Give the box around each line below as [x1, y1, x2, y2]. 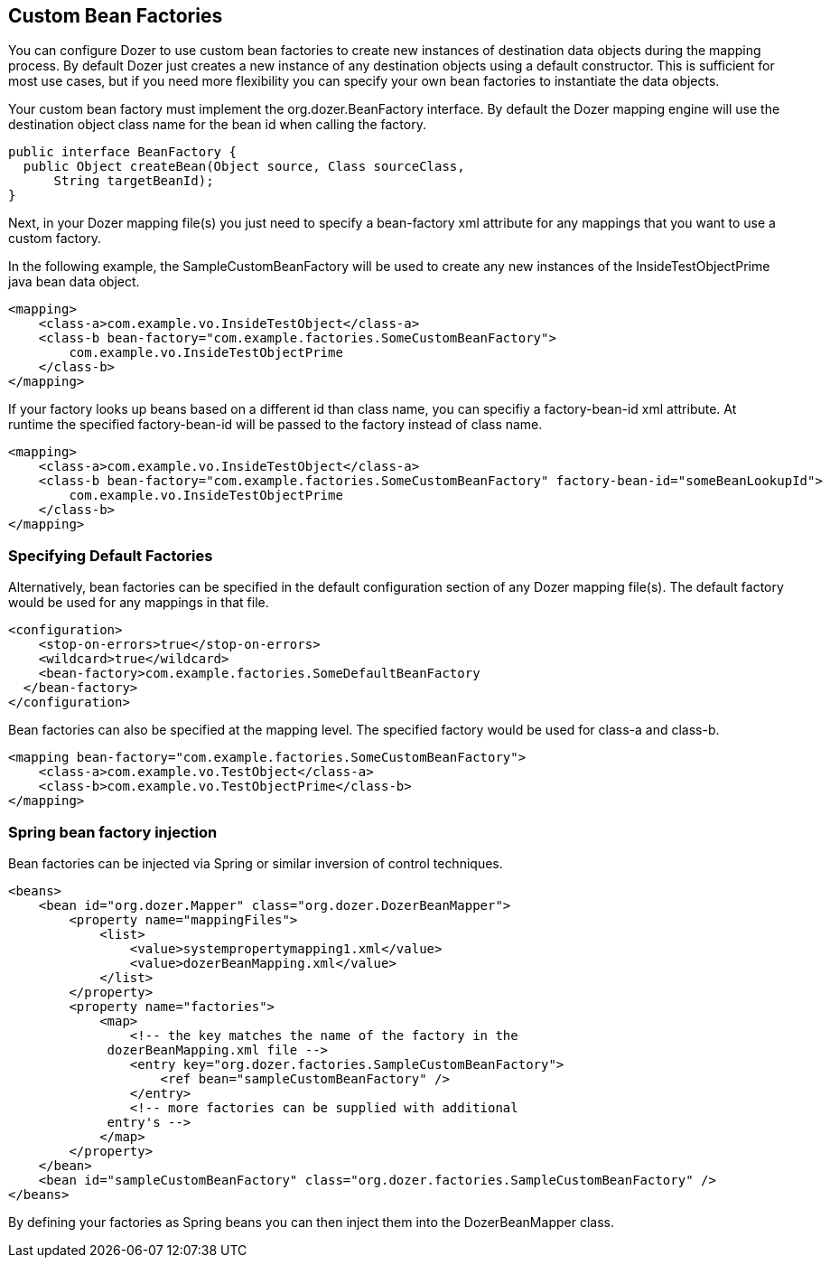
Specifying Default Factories [8, 546, 213, 565]
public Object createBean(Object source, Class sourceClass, [23, 159, 465, 174]
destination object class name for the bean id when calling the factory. [8, 117, 426, 133]
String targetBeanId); [53, 173, 214, 189]
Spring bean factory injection [8, 822, 218, 841]
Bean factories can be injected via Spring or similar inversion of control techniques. [8, 855, 503, 871]
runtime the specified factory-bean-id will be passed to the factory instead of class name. [8, 417, 543, 433]
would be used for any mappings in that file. [8, 595, 269, 611]
